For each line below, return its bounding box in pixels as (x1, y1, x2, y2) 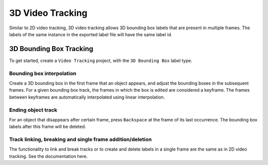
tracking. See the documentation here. (9, 153, 88, 159)
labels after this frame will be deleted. (9, 124, 86, 130)
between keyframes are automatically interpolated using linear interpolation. (9, 94, 165, 100)
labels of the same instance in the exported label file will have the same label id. (9, 31, 172, 37)
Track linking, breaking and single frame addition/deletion (9, 136, 152, 143)
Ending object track (9, 107, 58, 113)
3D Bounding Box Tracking (9, 45, 94, 53)
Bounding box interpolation (9, 70, 76, 77)
